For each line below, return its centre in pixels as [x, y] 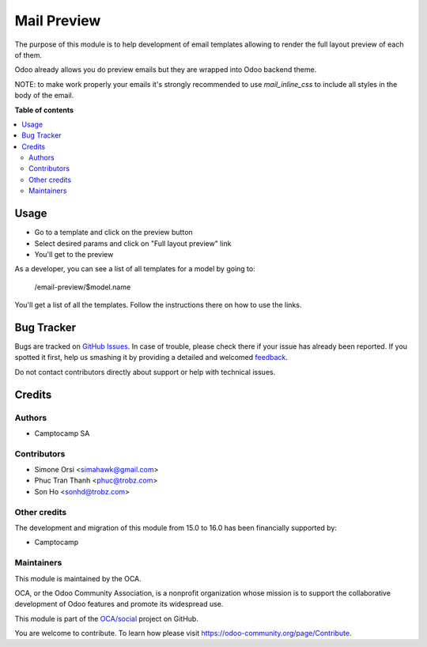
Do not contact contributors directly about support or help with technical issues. [145, 372]
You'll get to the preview [74, 254]
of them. [28, 55]
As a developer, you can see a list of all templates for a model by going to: [135, 269]
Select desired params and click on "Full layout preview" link [133, 243]
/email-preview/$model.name [83, 287]
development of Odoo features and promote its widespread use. [119, 604]
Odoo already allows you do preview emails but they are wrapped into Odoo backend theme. [166, 70]
